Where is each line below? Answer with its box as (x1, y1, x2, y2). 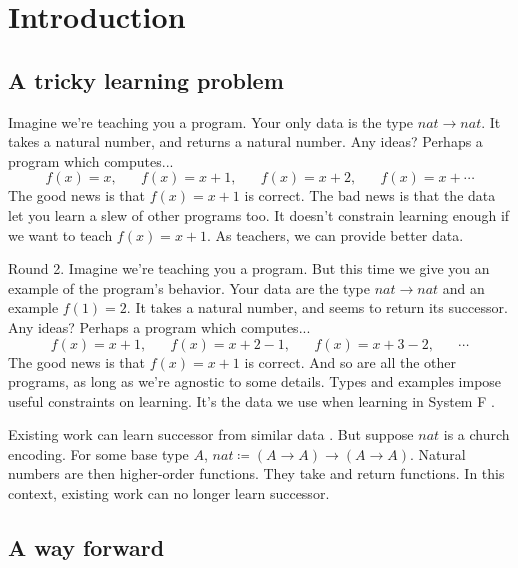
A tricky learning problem (8, 64, 284, 95)
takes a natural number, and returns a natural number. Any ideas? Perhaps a (8, 131, 483, 152)
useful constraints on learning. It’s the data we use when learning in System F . (8, 390, 495, 411)
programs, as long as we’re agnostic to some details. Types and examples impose (8, 371, 502, 392)
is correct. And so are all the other (244, 351, 456, 372)
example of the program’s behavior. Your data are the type (8, 277, 370, 298)
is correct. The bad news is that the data (244, 185, 496, 206)
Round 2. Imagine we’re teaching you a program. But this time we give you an (8, 258, 490, 279)
